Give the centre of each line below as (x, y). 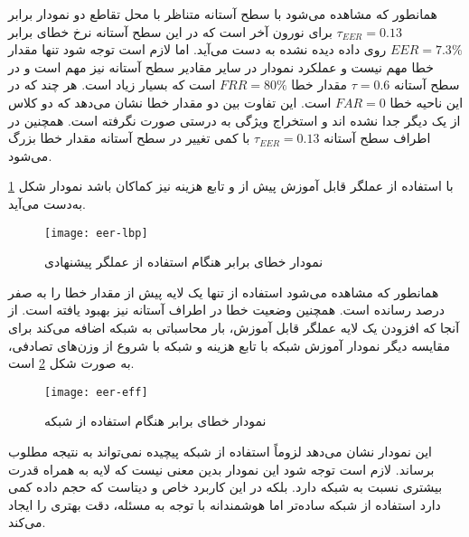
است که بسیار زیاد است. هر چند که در (112, 85)
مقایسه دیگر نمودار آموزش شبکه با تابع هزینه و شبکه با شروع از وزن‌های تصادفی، (229, 345)
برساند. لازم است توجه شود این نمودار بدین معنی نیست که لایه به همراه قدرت (221, 469)
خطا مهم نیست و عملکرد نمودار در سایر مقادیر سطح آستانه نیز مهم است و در (221, 66)
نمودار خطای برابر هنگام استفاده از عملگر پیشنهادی (184, 262)
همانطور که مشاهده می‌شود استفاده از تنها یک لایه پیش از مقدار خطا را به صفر (224, 292)
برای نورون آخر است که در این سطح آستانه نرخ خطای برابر (170, 31)
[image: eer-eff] (96, 392)
